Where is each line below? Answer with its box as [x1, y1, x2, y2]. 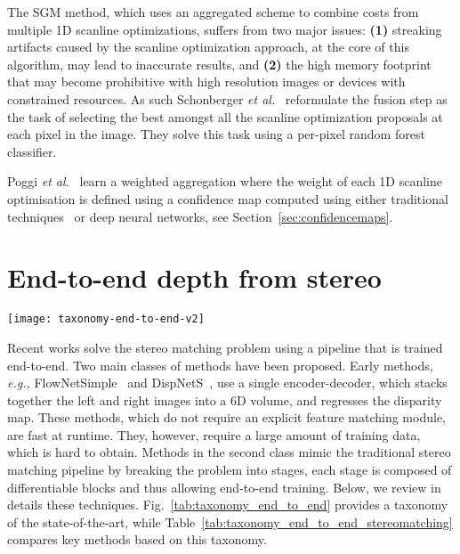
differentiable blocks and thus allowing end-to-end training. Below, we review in [7, 477, 441, 496]
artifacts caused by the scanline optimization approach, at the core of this [7, 37, 409, 56]
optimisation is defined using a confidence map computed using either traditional [7, 189, 448, 208]
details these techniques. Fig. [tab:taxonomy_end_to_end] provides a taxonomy [7, 495, 448, 514]
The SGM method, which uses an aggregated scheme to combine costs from [7, 3, 419, 20]
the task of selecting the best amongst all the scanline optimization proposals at [7, 107, 443, 126]
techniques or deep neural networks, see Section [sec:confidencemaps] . [7, 207, 393, 225]
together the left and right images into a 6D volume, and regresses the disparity [7, 390, 442, 409]
